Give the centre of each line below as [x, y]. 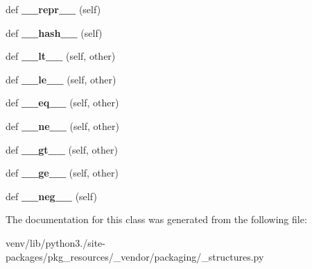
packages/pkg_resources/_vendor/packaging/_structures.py [135, 256]
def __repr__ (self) [53, 9]
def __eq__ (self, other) [62, 103]
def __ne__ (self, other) [62, 125]
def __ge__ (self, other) [62, 173]
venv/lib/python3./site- [55, 242]
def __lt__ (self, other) [61, 56]
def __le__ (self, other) [61, 79]
